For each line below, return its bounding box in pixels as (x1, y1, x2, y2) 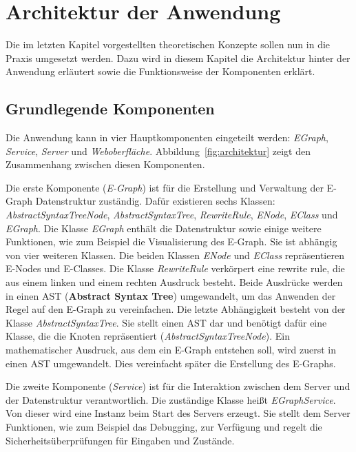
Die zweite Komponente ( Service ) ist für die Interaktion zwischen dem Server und (6, 379, 350, 393)
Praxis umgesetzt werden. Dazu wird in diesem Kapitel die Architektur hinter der (6, 50, 350, 65)
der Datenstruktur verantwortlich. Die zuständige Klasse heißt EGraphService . (6, 392, 336, 407)
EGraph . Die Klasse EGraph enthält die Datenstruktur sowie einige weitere (6, 220, 322, 235)
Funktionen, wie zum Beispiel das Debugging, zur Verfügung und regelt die (6, 419, 322, 433)
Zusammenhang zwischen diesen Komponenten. (6, 157, 205, 172)
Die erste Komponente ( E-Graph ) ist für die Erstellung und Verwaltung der (6, 180, 324, 194)
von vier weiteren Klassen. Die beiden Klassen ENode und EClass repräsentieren (6, 247, 344, 262)
